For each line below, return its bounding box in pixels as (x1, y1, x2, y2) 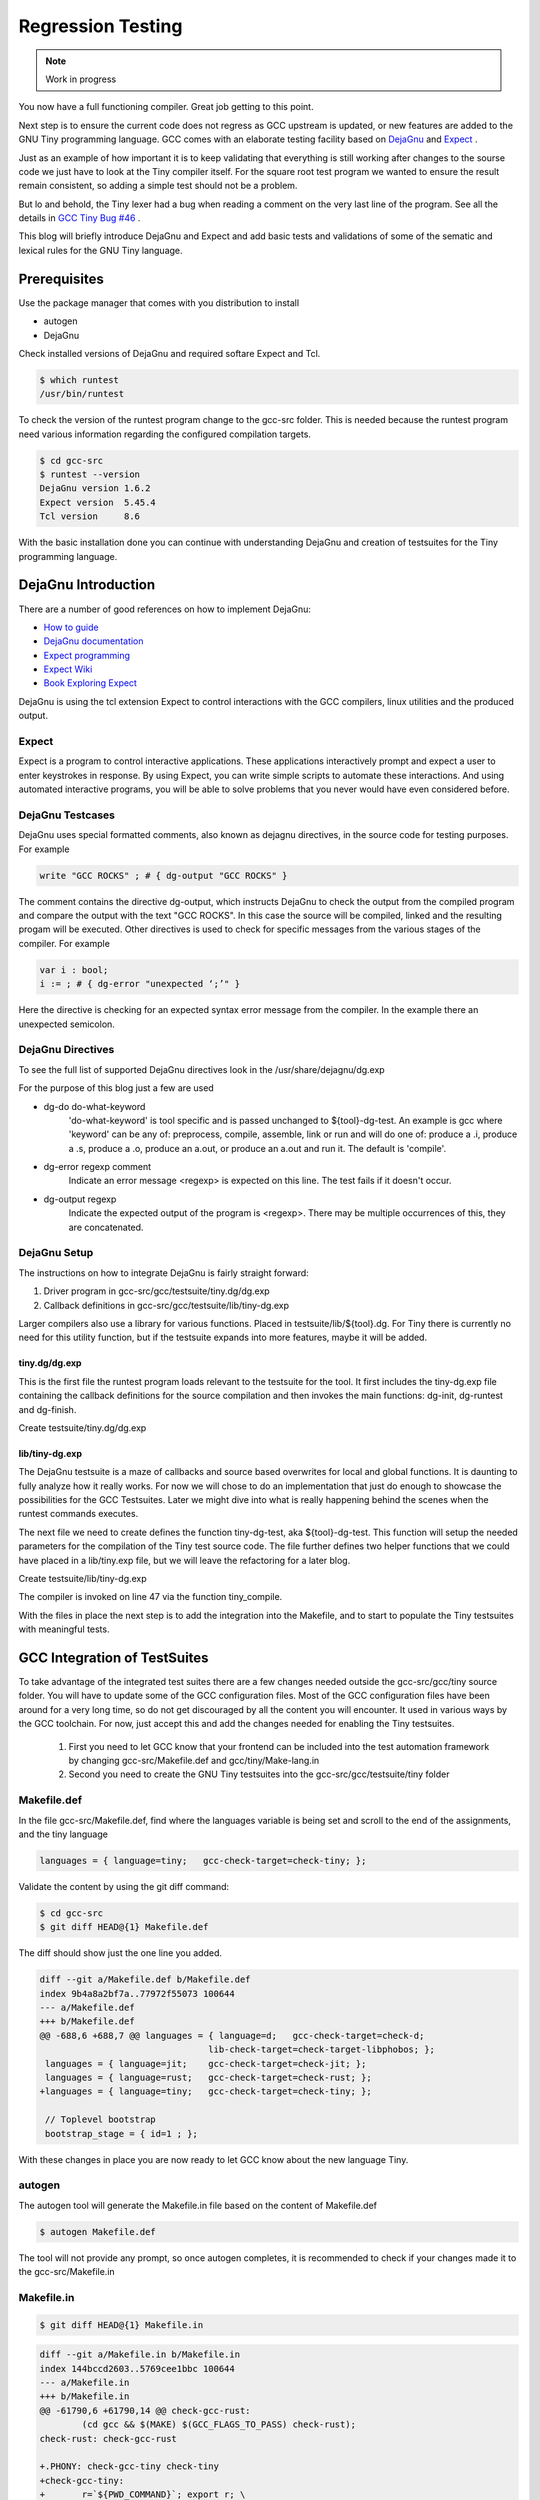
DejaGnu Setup (18, 1246, 94, 1260)
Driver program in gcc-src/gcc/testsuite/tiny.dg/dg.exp (43, 1285, 270, 1297)
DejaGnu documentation (43, 635, 144, 647)
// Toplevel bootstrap (45, 2114, 157, 2125)
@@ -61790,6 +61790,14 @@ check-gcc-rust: (39, 2405, 251, 2416)
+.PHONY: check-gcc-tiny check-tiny (39, 2461, 220, 2472)
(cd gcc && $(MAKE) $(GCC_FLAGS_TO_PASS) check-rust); (81, 2419, 357, 2430)
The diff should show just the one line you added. (18, 1947, 223, 1959)
